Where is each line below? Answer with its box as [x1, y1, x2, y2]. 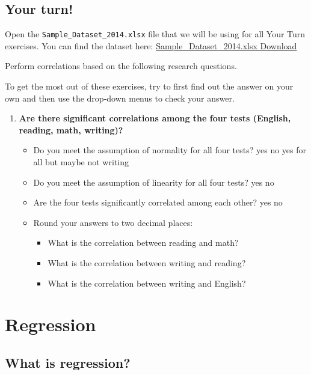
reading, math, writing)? [19, 123, 123, 136]
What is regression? [5, 353, 131, 371]
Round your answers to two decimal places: [33, 216, 193, 228]
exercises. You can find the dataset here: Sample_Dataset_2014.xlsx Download [5, 39, 297, 52]
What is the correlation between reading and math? [48, 236, 239, 249]
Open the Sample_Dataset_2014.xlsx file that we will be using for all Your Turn [5, 28, 306, 40]
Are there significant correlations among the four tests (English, [19, 112, 291, 124]
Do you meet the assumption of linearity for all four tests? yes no [33, 175, 274, 188]
